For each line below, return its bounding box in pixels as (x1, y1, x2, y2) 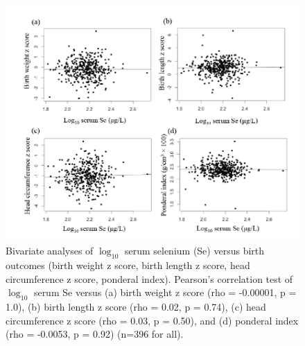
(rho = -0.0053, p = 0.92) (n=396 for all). (6, 327, 184, 341)
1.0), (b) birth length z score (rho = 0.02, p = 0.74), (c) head (6, 300, 266, 314)
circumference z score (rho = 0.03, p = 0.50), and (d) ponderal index (6, 313, 299, 327)
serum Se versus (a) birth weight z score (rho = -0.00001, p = (33, 285, 297, 300)
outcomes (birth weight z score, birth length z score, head (6, 258, 250, 273)
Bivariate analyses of (6, 243, 94, 258)
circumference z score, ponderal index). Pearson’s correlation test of (6, 271, 293, 286)
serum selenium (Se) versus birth (124, 243, 265, 258)
